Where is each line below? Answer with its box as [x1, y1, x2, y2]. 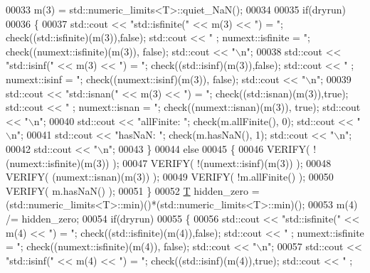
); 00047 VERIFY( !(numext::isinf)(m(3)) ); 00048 [112, 155, 332, 170]
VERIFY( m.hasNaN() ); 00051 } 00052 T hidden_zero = [6, 183, 260, 198]
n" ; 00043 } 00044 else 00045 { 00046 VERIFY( [102, 141, 310, 156]
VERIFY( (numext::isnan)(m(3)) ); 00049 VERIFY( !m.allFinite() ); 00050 [6, 169, 334, 184]
